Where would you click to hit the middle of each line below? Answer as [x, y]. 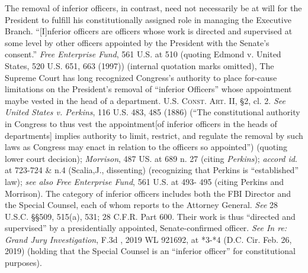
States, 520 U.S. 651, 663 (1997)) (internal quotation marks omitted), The [139, 65]
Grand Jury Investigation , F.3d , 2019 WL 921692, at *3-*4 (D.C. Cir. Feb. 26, [148, 239]
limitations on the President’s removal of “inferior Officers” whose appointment [148, 89]
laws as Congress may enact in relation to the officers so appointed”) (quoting [146, 147]
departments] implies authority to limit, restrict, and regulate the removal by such [154, 135]
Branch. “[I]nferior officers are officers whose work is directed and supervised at [149, 31]
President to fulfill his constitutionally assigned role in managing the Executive [148, 19]
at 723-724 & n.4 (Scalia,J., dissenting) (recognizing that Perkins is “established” [152, 170]
